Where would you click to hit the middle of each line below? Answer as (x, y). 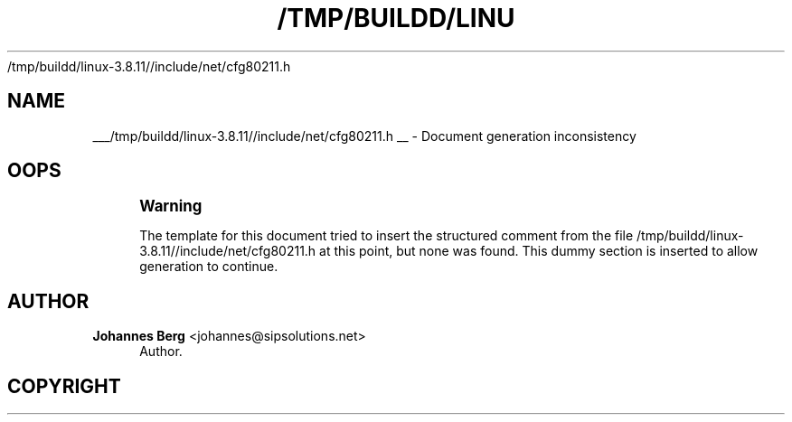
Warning (171, 206)
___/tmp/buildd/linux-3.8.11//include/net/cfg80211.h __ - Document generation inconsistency (364, 136)
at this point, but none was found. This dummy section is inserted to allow (539, 251)
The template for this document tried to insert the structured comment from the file (387, 236)
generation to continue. (209, 267)
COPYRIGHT (64, 386)
